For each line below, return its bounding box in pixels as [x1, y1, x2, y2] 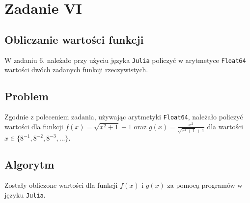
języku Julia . [4, 189, 46, 200]
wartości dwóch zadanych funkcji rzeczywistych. [4, 64, 148, 75]
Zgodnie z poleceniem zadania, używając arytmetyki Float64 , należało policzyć [4, 112, 243, 122]
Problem [4, 88, 49, 104]
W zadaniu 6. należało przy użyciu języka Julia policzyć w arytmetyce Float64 [4, 55, 246, 65]
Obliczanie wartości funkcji [4, 31, 144, 47]
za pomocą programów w [167, 180, 243, 190]
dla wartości [207, 121, 244, 131]
